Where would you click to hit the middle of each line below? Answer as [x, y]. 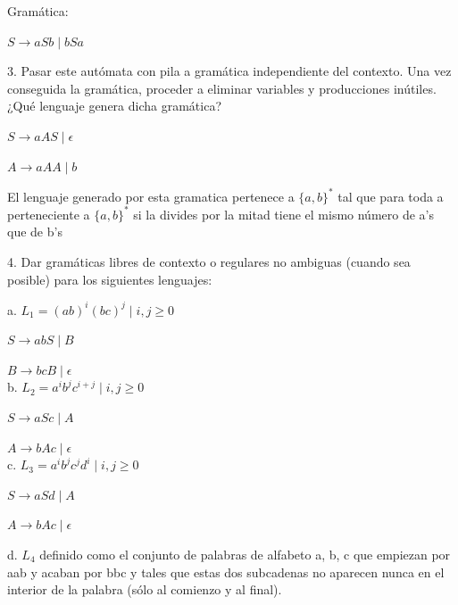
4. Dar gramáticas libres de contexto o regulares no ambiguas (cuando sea [209, 261]
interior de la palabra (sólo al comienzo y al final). [145, 589]
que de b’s [35, 232]
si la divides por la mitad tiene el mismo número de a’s [283, 214]
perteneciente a [49, 214]
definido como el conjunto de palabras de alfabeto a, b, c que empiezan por [245, 554]
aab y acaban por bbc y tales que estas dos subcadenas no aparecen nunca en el [226, 572]
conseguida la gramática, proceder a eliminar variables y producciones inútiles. [222, 88]
